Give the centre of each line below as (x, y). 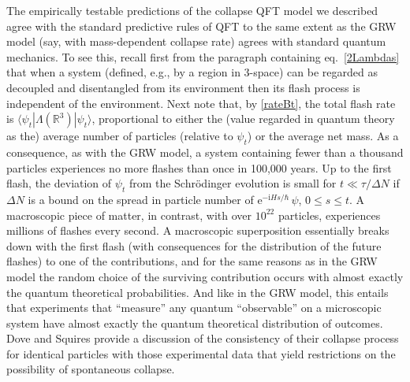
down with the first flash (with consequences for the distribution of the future (194, 245)
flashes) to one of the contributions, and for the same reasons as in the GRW (192, 261)
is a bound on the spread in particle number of (141, 199)
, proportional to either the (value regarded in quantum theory (243, 119)
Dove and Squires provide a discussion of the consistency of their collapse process (203, 338)
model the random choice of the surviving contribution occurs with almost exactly (205, 276)
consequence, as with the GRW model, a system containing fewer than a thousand (205, 152)
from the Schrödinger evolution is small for (233, 183)
